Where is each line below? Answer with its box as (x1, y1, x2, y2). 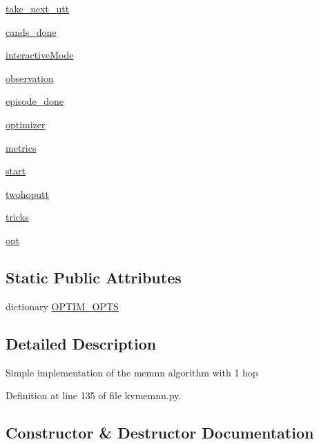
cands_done (6, 24, 57, 39)
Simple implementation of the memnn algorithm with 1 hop (6, 365, 258, 379)
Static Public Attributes (6, 266, 182, 287)
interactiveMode (6, 48, 74, 62)
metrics (6, 140, 37, 154)
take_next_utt (6, 1, 70, 15)
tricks (6, 210, 29, 224)
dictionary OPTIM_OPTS (6, 299, 119, 313)
